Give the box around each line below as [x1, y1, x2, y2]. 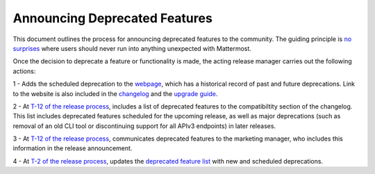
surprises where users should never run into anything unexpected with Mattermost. [12, 44, 251, 52]
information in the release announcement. [12, 144, 133, 152]
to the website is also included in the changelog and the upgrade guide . [12, 89, 218, 97]
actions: [12, 67, 36, 75]
